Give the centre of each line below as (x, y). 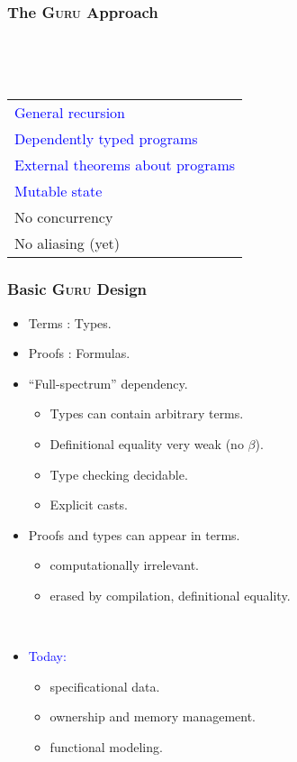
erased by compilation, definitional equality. (170, 595)
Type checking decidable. (119, 474)
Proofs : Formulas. (79, 353)
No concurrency (64, 217)
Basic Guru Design (77, 289)
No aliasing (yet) (67, 243)
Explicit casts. (89, 505)
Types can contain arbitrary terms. (147, 413)
